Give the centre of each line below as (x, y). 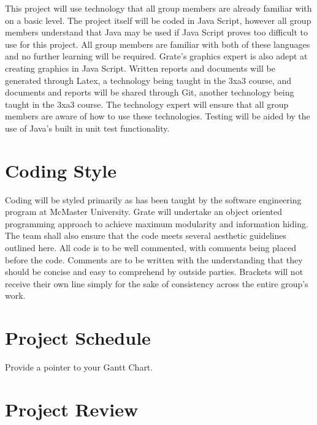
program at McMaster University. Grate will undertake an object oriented (144, 212)
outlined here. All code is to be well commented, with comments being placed (151, 248)
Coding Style (61, 170)
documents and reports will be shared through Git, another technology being (150, 92)
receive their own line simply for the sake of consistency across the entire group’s (157, 283)
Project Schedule (78, 338)
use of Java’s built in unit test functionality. (87, 128)
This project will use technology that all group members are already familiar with (158, 8)
